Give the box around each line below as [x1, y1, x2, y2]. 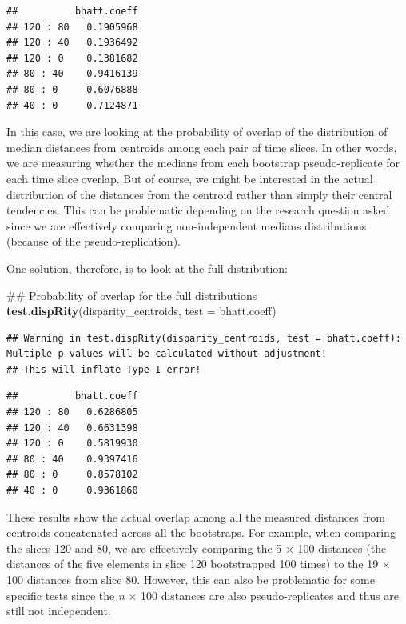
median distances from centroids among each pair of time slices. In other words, [6, 138, 397, 155]
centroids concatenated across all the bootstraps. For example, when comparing [6, 524, 396, 541]
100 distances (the [297, 539, 387, 556]
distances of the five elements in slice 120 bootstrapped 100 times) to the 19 [6, 555, 379, 572]
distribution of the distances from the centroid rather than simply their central [6, 186, 392, 202]
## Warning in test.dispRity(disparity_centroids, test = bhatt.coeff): [6, 332, 401, 344]
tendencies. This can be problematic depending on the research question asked [6, 202, 390, 218]
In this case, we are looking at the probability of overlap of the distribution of [6, 123, 388, 140]
